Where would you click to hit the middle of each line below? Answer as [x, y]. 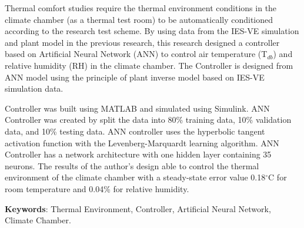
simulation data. [34, 88]
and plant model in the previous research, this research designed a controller [142, 42]
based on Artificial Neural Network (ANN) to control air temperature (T [136, 54]
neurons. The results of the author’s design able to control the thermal [132, 165]
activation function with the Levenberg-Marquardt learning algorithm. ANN [142, 142]
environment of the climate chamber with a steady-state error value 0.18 [135, 177]
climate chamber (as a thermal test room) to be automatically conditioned [139, 19]
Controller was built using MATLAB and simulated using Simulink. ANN [137, 108]
